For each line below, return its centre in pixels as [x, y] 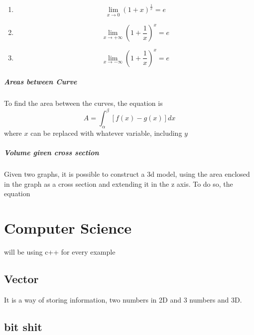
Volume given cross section [52, 153]
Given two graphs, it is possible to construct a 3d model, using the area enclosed [127, 174]
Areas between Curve [41, 82]
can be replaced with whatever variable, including [106, 133]
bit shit [23, 326]
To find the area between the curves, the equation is [83, 103]
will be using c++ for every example [60, 252]
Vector [21, 279]
